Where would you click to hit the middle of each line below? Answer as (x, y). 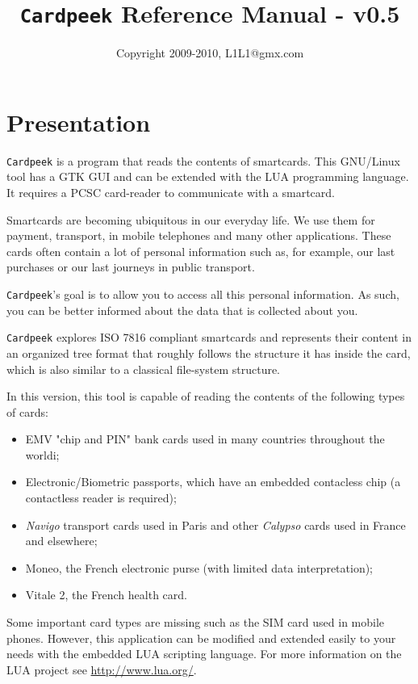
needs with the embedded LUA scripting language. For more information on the (204, 654)
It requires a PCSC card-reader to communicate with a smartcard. (171, 193)
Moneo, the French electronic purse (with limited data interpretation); (199, 567)
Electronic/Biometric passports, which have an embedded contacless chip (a (213, 482)
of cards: (27, 411)
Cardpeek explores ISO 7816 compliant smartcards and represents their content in (209, 337)
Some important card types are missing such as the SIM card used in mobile (196, 622)
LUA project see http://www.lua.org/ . (102, 669)
